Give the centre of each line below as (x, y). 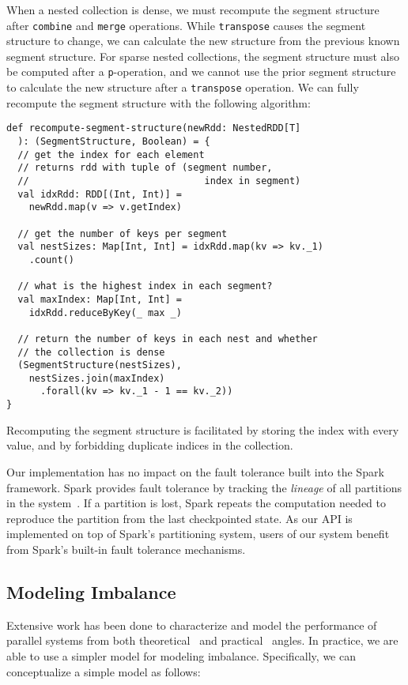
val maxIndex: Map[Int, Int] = (100, 299)
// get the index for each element (111, 154)
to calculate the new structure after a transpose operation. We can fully (183, 87)
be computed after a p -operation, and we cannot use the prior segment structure (201, 72)
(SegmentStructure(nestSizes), (100, 365)
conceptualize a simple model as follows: (104, 671)
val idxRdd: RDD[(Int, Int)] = (100, 194)
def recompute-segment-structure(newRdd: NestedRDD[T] (154, 128)
